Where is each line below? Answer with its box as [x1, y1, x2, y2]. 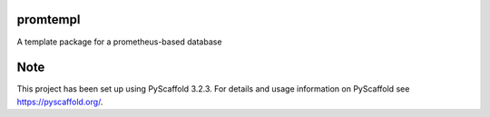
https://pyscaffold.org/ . [16, 96, 103, 107]
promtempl [16, 12, 81, 27]
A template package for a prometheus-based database [16, 36, 222, 47]
